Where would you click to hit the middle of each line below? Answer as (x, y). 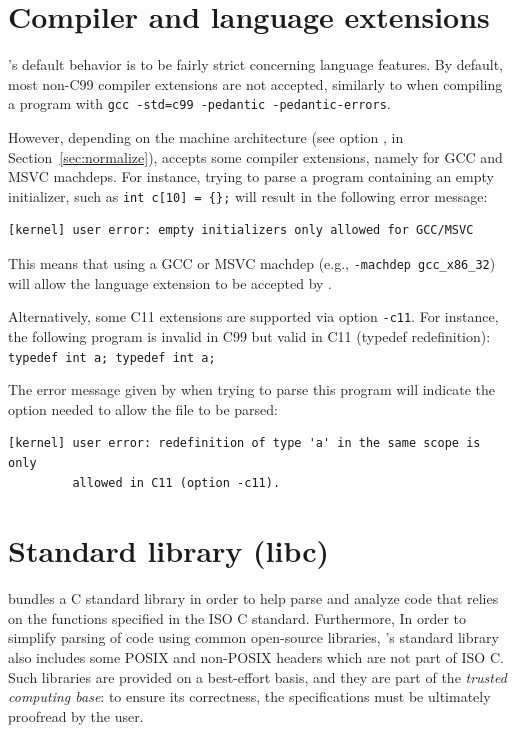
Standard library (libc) (169, 550)
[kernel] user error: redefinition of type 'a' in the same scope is (244, 443)
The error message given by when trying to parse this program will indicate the (252, 389)
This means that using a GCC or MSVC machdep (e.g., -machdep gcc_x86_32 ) (252, 263)
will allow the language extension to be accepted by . (170, 282)
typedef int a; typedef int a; (112, 357)
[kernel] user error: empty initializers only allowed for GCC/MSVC (241, 230)
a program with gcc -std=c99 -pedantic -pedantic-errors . (199, 103)
